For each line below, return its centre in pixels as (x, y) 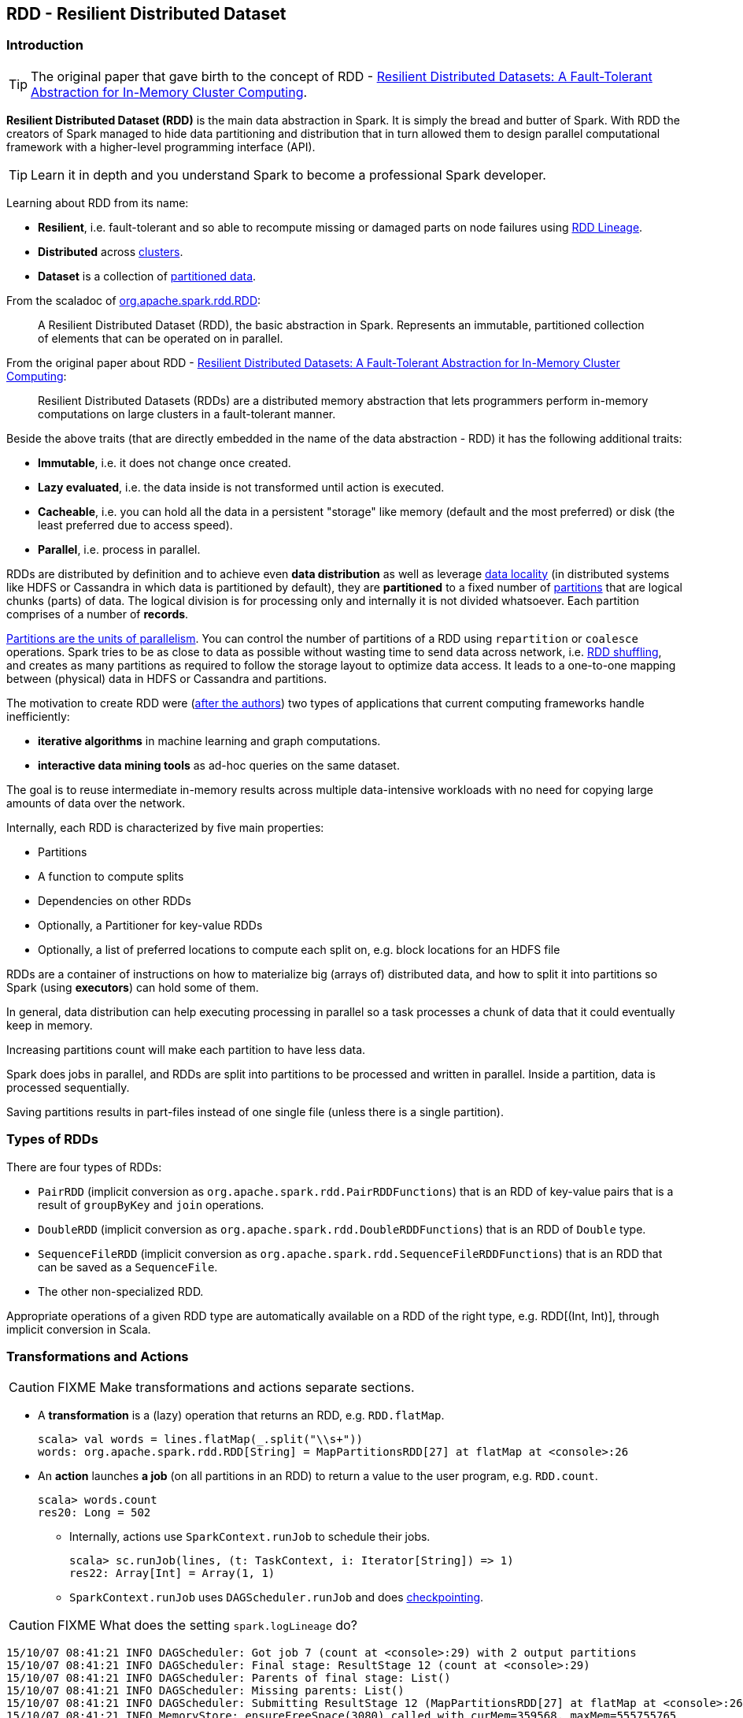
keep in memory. (50, 1025)
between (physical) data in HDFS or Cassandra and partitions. (167, 678)
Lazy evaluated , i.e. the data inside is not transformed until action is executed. (241, 487)
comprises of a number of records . (98, 614)
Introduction (45, 45)
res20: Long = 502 (94, 1513)
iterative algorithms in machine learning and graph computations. (209, 740)
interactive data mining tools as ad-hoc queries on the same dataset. (219, 765)
